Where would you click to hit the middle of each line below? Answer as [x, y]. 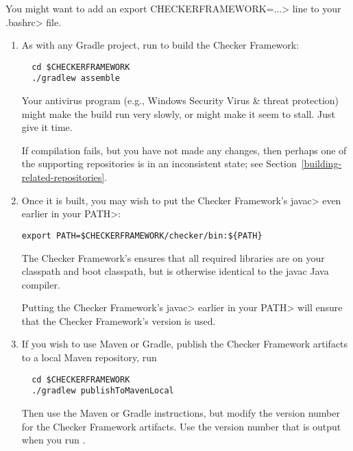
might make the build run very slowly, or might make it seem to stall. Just [178, 113]
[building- [321, 163]
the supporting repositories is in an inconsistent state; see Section [159, 163]
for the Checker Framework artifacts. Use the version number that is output [181, 426]
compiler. [41, 284]
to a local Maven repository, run [89, 357]
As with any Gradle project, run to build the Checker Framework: [160, 45]
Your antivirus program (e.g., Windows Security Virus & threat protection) [180, 100]
